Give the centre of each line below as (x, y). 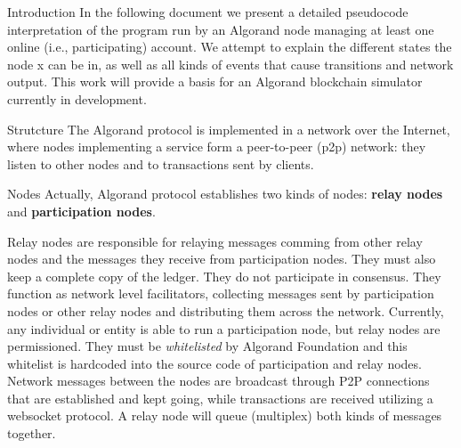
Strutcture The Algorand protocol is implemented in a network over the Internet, (229, 129)
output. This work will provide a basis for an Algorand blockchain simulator (215, 81)
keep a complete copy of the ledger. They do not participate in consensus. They (224, 276)
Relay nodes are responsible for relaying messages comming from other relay (215, 241)
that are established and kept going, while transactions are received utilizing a (220, 398)
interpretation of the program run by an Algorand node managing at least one (221, 29)
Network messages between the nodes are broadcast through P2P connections (218, 381)
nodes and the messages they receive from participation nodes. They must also (222, 259)
